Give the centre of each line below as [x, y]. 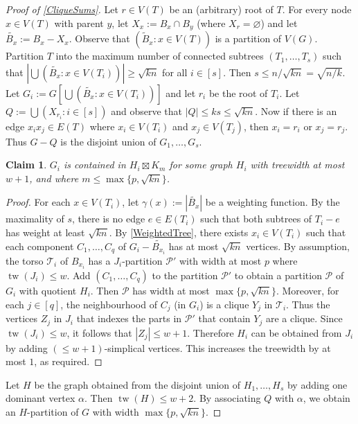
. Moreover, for [307, 291]
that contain [224, 318]
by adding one [317, 384]
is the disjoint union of [108, 141]
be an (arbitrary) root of [221, 9]
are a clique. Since [304, 318]
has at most [194, 246]
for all [175, 72]
